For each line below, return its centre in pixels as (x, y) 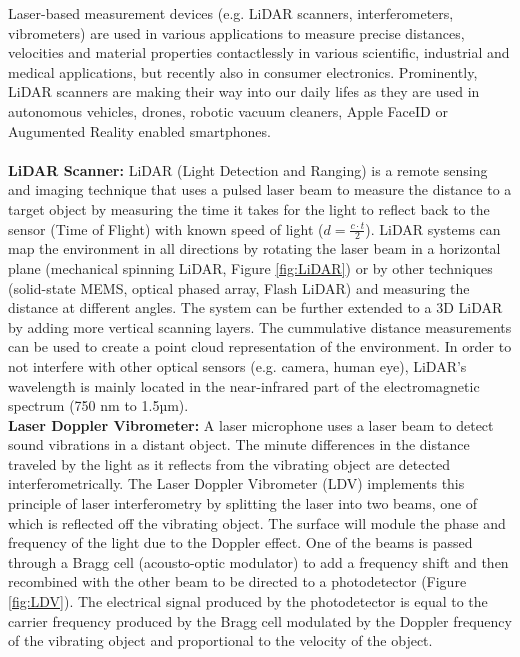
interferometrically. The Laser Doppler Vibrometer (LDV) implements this (236, 483)
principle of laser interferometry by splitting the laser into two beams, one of (243, 503)
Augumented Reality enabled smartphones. (139, 130)
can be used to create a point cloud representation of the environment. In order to (260, 346)
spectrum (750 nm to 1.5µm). (98, 405)
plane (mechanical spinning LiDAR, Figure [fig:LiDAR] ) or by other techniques (250, 267)
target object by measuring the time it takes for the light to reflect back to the (249, 208)
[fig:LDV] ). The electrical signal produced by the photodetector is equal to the (248, 601)
